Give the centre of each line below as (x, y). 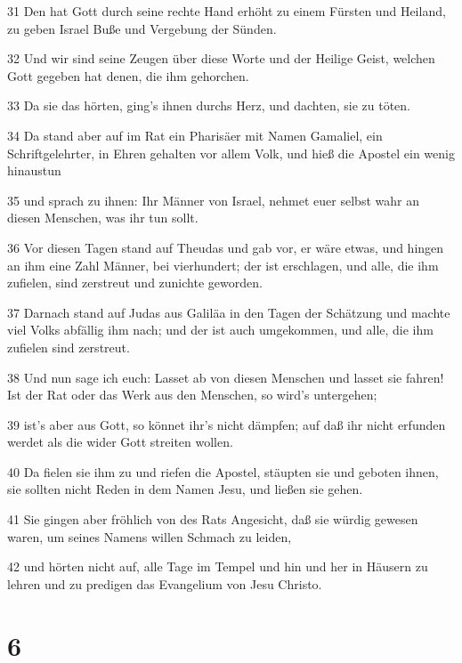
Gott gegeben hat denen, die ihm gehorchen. (128, 75)
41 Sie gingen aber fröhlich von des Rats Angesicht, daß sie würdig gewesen (213, 519)
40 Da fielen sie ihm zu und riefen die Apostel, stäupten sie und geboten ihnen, (223, 471)
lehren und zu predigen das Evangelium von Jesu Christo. (165, 583)
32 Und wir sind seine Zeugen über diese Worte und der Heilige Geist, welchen (221, 58)
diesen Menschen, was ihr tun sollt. (103, 218)
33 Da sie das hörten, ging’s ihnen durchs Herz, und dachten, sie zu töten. (209, 105)
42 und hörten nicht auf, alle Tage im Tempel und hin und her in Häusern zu (218, 566)
